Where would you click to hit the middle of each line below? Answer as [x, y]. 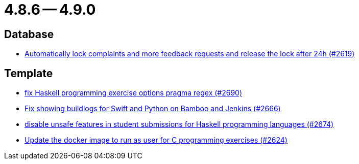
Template [29, 73]
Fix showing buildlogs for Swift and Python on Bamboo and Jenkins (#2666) [153, 109]
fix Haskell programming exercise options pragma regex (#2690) [134, 93]
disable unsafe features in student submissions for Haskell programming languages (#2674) [179, 124]
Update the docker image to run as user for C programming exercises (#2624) [156, 140]
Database [29, 34]
